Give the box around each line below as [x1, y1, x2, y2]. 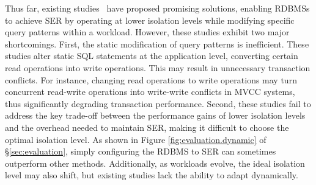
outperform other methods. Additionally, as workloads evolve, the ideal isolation [5, 156, 305, 169]
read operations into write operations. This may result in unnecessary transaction [5, 61, 310, 74]
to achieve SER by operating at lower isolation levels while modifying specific [5, 13, 295, 26]
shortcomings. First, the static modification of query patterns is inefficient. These [5, 37, 309, 50]
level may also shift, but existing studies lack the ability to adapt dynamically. [5, 169, 298, 181]
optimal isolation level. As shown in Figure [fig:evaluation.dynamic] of [5, 133, 266, 145]
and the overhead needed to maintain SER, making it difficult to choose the [5, 120, 289, 133]
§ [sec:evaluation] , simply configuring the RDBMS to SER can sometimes [5, 145, 276, 158]
